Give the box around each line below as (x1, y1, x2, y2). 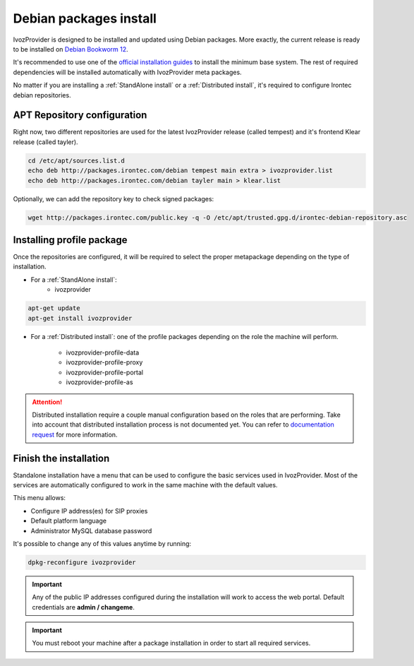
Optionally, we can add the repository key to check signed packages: (13, 194, 214, 203)
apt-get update (28, 304, 80, 312)
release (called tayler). (13, 138, 78, 146)
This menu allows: (13, 494, 66, 502)
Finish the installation (13, 452, 110, 464)
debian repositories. (13, 90, 71, 99)
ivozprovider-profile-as (66, 378, 133, 386)
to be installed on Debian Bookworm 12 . (13, 44, 128, 53)
